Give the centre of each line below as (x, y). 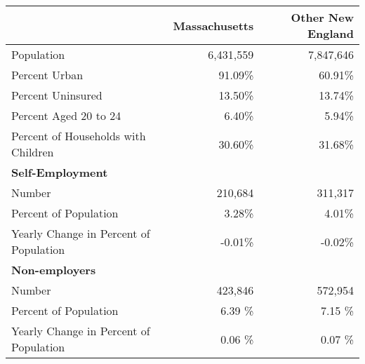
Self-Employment (60, 172)
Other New (322, 17)
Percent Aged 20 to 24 (66, 115)
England (330, 33)
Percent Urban (47, 75)
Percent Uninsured (57, 95)
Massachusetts (213, 25)
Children (33, 152)
